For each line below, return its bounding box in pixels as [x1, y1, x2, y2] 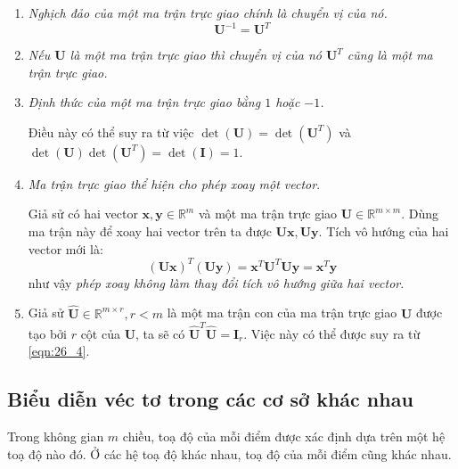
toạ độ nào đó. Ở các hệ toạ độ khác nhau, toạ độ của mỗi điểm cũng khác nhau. [7, 444, 452, 463]
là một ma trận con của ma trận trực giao [167, 303, 397, 322]
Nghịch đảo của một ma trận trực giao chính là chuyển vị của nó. [28, 4, 388, 21]
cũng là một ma [347, 45, 433, 64]
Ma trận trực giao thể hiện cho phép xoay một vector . [28, 174, 321, 193]
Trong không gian [7, 427, 104, 446]
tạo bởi [28, 324, 67, 342]
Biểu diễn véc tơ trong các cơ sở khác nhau [7, 385, 413, 413]
